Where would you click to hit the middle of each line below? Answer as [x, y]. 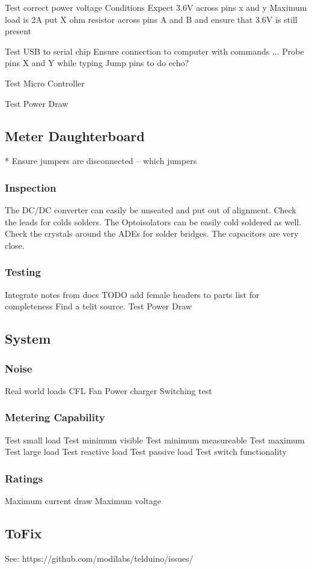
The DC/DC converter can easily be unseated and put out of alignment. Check [151, 210]
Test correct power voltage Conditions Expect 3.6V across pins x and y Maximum [156, 7]
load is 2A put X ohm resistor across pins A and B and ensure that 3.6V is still [151, 19]
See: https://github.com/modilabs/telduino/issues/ [99, 558]
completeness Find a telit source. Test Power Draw [98, 306]
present [18, 31]
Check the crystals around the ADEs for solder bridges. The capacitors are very [152, 233]
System [28, 339]
